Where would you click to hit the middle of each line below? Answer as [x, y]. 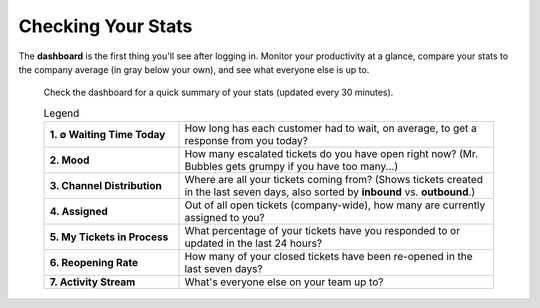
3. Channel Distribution [105, 186]
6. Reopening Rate [94, 263]
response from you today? [246, 141]
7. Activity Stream [92, 282]
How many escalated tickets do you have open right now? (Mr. [331, 154]
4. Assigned [79, 212]
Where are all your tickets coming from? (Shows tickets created [334, 180]
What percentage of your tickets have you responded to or [322, 231]
